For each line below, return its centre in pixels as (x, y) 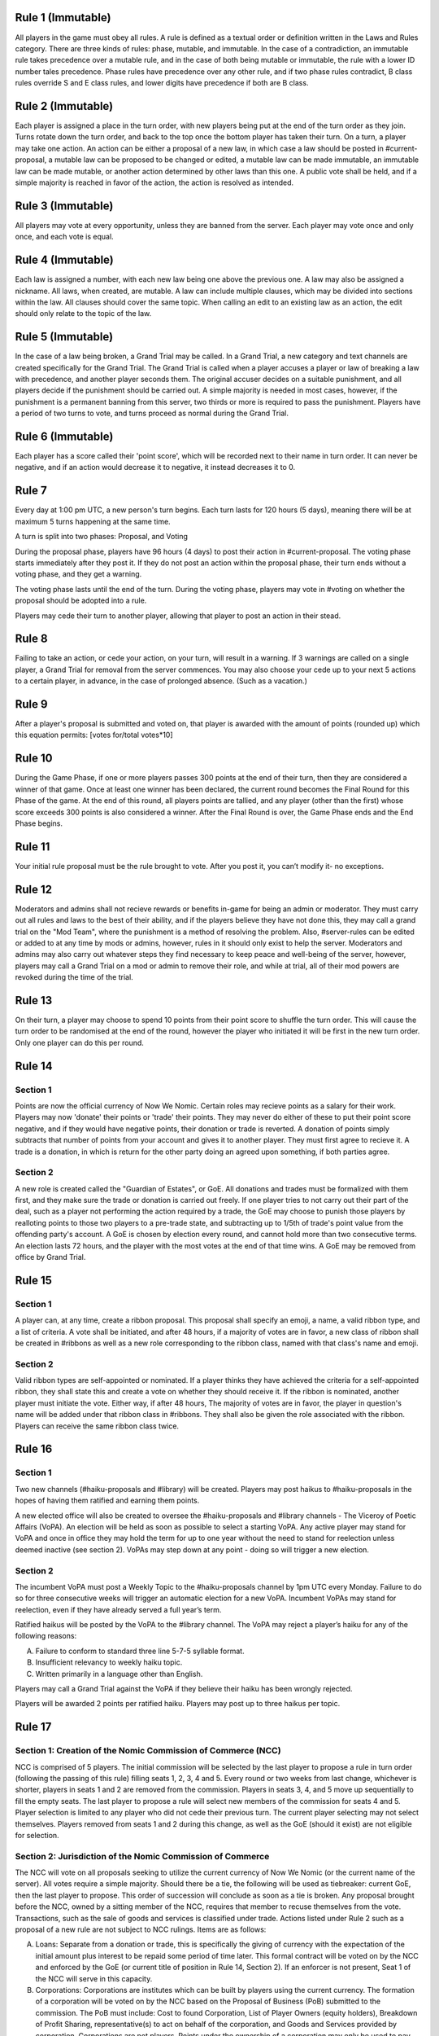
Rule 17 (33, 1727)
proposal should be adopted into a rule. (81, 601)
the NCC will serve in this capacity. (94, 1978)
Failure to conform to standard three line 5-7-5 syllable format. (140, 1651)
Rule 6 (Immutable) (64, 436)
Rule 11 (33, 847)
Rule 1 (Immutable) (63, 18)
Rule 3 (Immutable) (64, 206)
